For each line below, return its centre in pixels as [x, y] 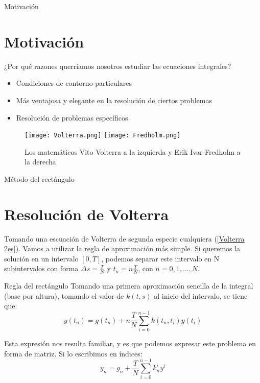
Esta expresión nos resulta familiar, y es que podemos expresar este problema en [130, 343]
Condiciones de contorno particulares [74, 83]
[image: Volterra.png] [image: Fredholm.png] [103, 136]
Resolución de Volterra [87, 214]
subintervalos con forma [41, 268]
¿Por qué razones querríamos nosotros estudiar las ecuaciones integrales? [118, 66]
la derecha [40, 162]
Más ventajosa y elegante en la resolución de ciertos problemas [114, 100]
